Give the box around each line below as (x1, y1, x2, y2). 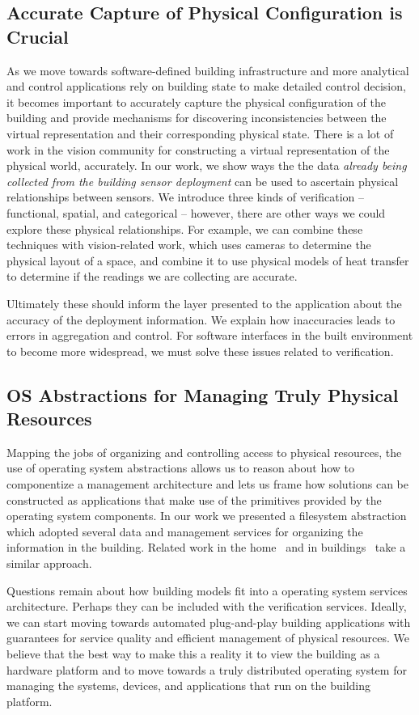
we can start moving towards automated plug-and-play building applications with (6, 613, 411, 630)
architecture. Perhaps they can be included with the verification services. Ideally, (6, 598, 407, 615)
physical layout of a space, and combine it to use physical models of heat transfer (6, 252, 409, 269)
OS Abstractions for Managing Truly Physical (6, 382, 399, 407)
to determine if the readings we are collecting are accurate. (6, 268, 298, 285)
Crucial (6, 23, 69, 49)
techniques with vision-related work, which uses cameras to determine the (6, 236, 371, 253)
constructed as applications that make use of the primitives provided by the (6, 491, 382, 508)
